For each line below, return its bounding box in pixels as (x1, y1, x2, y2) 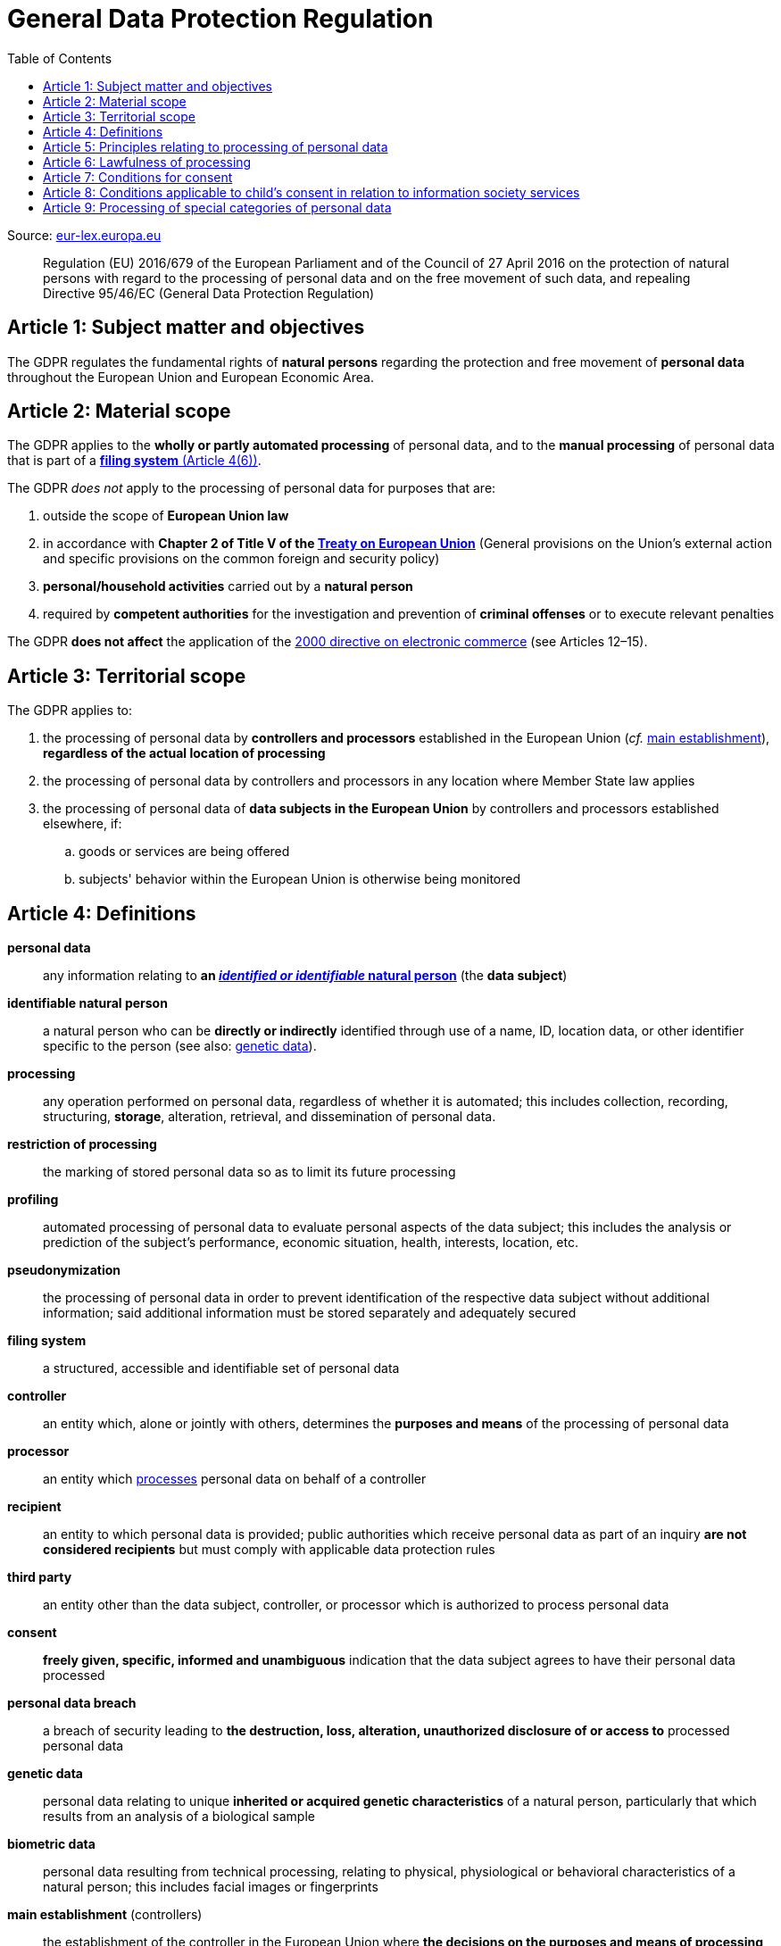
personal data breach (7, 1695, 137, 1711)
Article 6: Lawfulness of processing (43, 154, 252, 170)
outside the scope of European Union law (43, 508, 289, 524)
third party (7, 1569, 72, 1585)
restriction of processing (7, 1136, 157, 1152)
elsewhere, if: (43, 816, 122, 832)
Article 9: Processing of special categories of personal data (43, 199, 392, 215)
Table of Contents (7, 50, 112, 66)
